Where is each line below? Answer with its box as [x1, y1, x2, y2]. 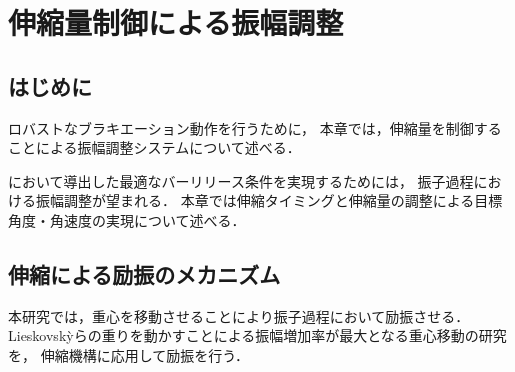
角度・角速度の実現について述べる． [8, 209, 246, 230]
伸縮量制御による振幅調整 [8, 2, 344, 43]
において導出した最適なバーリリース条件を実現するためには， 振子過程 [8, 170, 474, 191]
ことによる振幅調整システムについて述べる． [8, 137, 301, 158]
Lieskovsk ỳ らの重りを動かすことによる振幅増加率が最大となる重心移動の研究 [8, 325, 507, 346]
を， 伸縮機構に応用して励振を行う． [8, 344, 250, 365]
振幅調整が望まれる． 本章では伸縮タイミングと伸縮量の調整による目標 [35, 190, 503, 211]
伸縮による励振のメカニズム [8, 258, 281, 289]
